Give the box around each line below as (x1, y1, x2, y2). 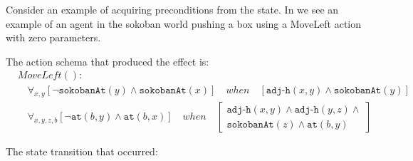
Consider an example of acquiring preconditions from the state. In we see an (6, 2, 339, 16)
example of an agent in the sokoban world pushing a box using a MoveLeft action (6, 16, 362, 31)
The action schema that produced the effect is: (6, 53, 209, 68)
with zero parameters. (6, 30, 101, 45)
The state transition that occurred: (6, 144, 158, 159)
